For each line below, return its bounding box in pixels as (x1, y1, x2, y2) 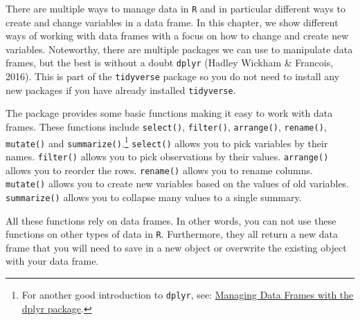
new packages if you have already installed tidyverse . (6, 82, 236, 97)
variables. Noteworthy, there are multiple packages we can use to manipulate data (6, 41, 353, 56)
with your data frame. (6, 254, 99, 268)
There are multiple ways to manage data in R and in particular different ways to (6, 1, 345, 15)
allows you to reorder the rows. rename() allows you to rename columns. (6, 162, 313, 177)
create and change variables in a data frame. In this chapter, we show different (6, 15, 339, 29)
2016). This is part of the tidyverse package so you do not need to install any (6, 69, 340, 84)
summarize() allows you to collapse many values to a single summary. (6, 189, 302, 204)
